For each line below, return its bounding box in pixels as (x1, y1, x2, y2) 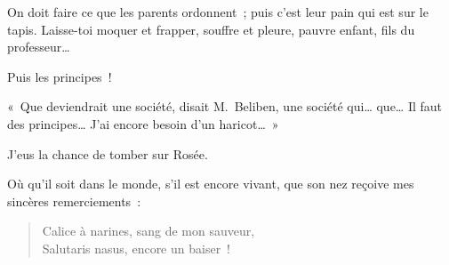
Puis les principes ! (7, 67, 112, 85)
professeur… (7, 37, 70, 56)
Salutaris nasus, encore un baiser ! (42, 238, 231, 257)
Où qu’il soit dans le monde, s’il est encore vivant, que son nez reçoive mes (7, 174, 414, 193)
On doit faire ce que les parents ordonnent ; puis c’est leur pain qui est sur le (7, 3, 429, 20)
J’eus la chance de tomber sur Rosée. (7, 144, 208, 163)
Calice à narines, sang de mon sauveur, (42, 221, 255, 240)
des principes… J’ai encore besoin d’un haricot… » (7, 114, 279, 132)
